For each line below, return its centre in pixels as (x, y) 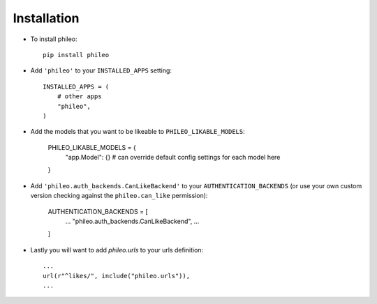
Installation (46, 18)
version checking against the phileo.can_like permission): (119, 196)
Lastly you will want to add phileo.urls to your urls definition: (117, 250)
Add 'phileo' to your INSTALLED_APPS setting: (101, 70)
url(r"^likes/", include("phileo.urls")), (117, 276)
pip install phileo (76, 55)
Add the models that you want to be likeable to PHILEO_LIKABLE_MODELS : (138, 132)
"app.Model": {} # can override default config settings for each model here (173, 158)
